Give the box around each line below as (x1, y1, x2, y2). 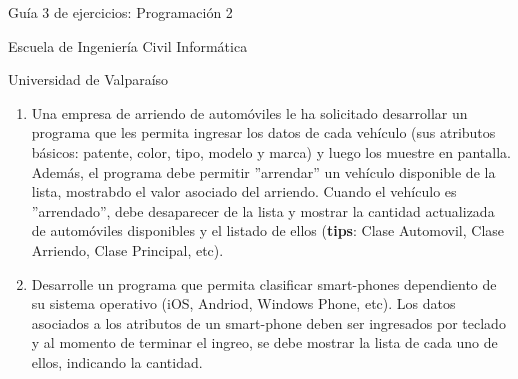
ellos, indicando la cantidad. (31, 351, 203, 372)
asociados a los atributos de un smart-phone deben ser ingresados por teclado (31, 312, 506, 333)
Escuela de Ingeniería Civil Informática (8, 35, 248, 56)
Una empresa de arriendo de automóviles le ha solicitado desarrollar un (31, 102, 468, 123)
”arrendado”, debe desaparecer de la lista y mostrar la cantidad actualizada (31, 200, 495, 221)
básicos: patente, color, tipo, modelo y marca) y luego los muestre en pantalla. (31, 141, 511, 162)
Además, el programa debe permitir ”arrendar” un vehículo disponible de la (31, 161, 496, 182)
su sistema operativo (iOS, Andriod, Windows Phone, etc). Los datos (31, 293, 456, 314)
